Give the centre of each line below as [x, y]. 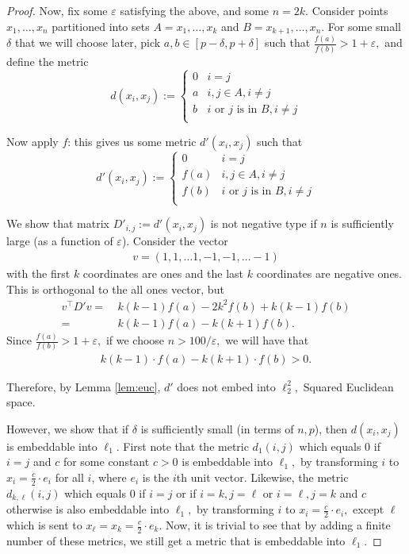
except [369, 509]
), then [331, 428]
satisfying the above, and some [195, 10]
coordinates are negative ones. [329, 273]
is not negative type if [264, 223]
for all [69, 477]
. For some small [361, 26]
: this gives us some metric [132, 141]
